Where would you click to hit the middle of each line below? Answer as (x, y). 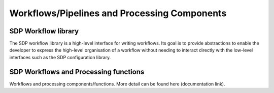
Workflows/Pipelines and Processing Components (118, 13)
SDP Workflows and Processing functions (77, 72)
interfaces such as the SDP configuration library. (60, 57)
